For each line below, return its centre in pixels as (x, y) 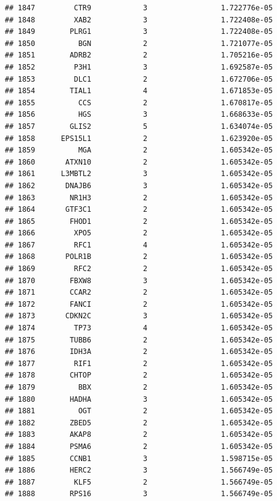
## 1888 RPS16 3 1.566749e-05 (139, 494)
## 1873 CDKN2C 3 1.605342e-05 (139, 316)
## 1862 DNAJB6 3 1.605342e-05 (139, 185)
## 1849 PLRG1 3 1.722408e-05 (139, 32)
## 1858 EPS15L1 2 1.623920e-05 (139, 138)
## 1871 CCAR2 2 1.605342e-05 (139, 293)
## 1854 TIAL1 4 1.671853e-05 (139, 91)
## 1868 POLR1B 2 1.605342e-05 (139, 257)
